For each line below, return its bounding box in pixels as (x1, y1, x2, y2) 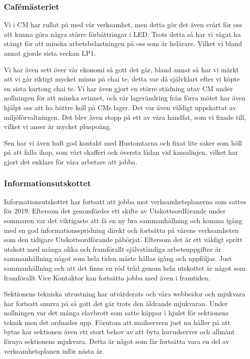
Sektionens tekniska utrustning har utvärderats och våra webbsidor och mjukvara (4, 289, 246, 299)
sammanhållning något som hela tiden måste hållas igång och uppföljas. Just (4, 253, 232, 263)
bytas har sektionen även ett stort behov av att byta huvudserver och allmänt (4, 326, 235, 337)
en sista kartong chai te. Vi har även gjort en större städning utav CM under (4, 83, 233, 93)
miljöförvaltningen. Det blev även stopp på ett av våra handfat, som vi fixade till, (4, 112, 246, 122)
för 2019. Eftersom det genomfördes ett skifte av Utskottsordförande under (4, 206, 226, 216)
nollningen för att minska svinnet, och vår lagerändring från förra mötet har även (4, 93, 246, 103)
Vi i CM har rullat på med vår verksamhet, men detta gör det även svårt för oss (4, 19, 242, 30)
